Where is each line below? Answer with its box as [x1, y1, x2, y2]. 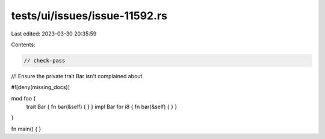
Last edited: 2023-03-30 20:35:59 [11, 30, 97, 37]
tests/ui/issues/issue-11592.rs [11, 9, 168, 22]
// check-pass [23, 57, 66, 64]
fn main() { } [11, 125, 42, 132]
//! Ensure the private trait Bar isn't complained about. [11, 72, 144, 79]
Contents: [11, 41, 36, 48]
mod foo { [11, 94, 36, 102]
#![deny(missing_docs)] [11, 84, 70, 91]
